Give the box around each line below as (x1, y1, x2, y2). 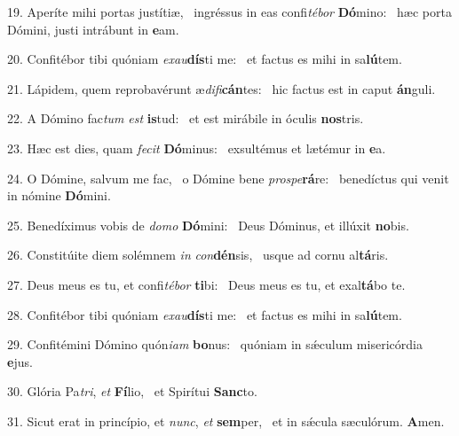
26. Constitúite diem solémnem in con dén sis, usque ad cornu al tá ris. (7, 245, 389, 264)
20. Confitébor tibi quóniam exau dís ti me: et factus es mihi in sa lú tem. (7, 50, 402, 68)
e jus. (7, 352, 33, 370)
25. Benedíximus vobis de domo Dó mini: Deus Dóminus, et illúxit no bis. (7, 215, 409, 234)
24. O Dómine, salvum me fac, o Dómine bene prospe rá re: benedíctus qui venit (7, 168, 449, 187)
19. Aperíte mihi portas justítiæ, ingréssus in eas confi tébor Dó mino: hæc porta (7, 3, 452, 20)
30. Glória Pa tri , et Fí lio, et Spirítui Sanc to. (7, 382, 257, 401)
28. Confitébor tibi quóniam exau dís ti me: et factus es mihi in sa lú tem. (7, 305, 402, 323)
